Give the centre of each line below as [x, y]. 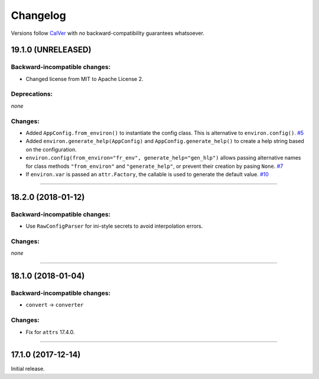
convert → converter [55, 305]
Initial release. [28, 369]
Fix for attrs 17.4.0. [50, 332]
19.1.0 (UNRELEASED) [51, 50]
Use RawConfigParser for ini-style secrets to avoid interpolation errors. [114, 226]
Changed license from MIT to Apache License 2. [84, 79]
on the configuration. [51, 149]
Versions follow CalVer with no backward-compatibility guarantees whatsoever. [108, 33]
